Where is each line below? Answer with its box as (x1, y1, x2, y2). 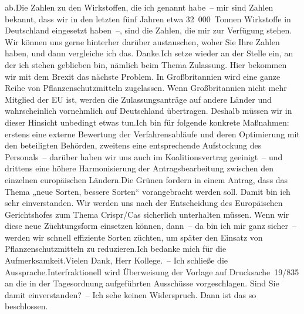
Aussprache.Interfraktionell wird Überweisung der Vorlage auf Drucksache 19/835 (5, 265, 299, 278)
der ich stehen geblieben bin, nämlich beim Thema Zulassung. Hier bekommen (5, 58, 287, 70)
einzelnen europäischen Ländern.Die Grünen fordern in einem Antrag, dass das (5, 173, 288, 185)
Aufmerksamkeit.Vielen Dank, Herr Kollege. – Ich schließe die (5, 254, 228, 266)
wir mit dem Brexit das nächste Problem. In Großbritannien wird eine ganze (5, 70, 281, 82)
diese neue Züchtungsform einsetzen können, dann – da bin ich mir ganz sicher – (5, 220, 297, 232)
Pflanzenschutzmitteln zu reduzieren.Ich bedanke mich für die (5, 242, 227, 255)
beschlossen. (5, 300, 48, 312)
